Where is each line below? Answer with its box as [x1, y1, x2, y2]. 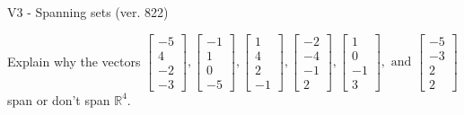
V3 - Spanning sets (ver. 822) [7, 3, 169, 21]
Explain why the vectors [7, 51, 141, 70]
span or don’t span [7, 90, 110, 109]
